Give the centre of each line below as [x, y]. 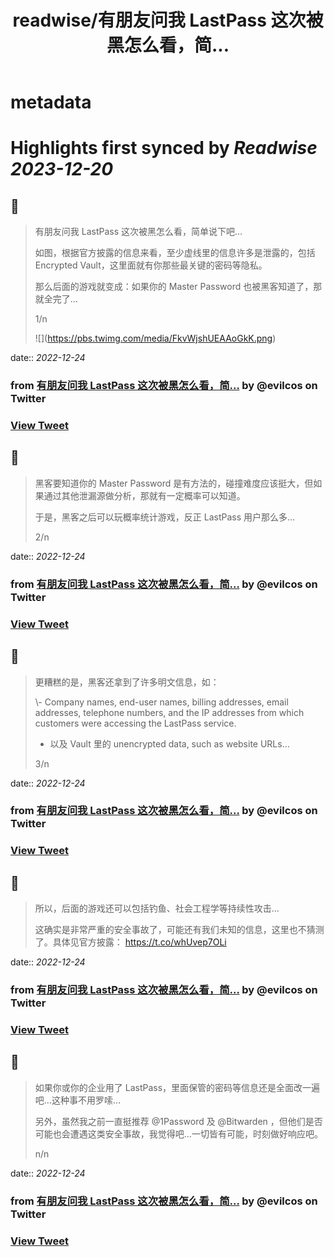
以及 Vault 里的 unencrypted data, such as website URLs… [169, 743]
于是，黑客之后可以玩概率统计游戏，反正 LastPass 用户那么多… [165, 517]
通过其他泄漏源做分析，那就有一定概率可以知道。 [144, 495]
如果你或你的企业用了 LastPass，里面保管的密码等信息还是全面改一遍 [177, 1087]
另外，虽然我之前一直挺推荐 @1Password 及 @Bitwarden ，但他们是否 [178, 1121]
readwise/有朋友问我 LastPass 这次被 [168, 20]
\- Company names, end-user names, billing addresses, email [161, 702]
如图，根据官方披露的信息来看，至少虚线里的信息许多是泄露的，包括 [175, 253]
